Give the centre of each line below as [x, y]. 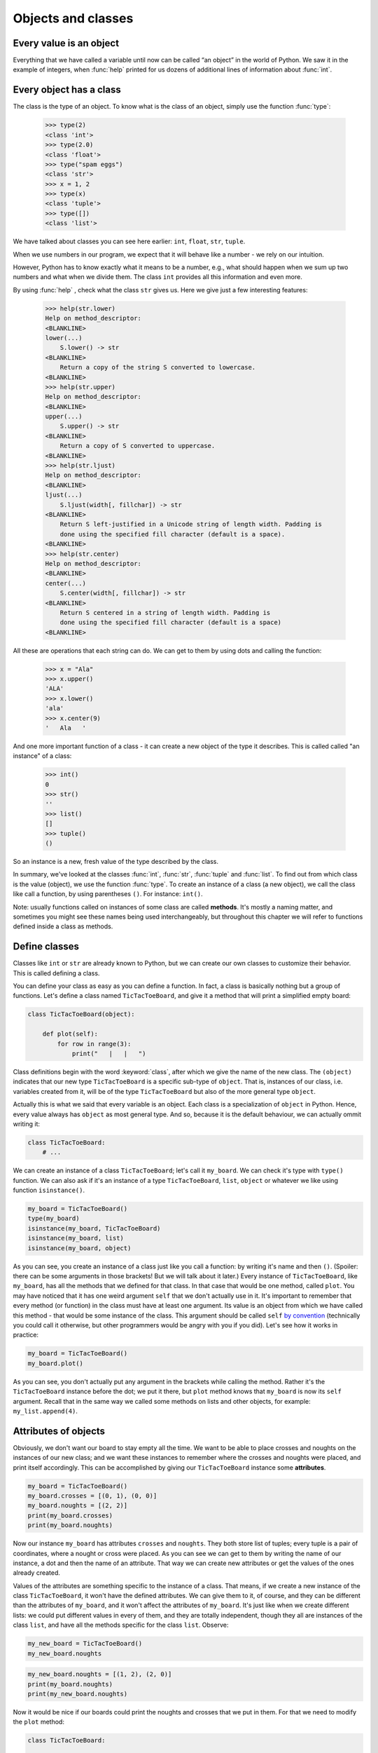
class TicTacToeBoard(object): [82, 1014]
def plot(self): [70, 1034]
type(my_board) [54, 1219]
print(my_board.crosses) [70, 1515]
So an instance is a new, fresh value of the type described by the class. [115, 862]
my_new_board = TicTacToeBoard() [85, 1644]
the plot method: [38, 1722]
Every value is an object [66, 43]
